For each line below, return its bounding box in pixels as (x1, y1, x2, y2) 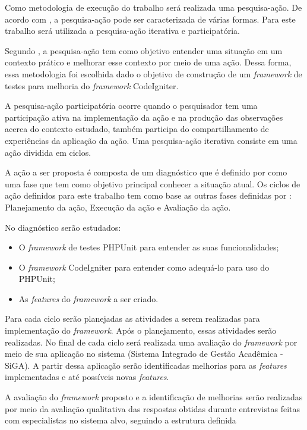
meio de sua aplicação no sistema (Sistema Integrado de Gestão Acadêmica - (5, 347, 283, 360)
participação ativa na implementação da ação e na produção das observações (5, 111, 283, 123)
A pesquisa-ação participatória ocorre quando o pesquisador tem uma (5, 99, 258, 112)
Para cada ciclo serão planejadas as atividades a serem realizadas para (5, 312, 260, 325)
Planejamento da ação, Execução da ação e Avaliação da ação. (5, 200, 231, 213)
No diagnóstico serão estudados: (5, 221, 121, 233)
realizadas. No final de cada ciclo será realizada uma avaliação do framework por (5, 335, 297, 348)
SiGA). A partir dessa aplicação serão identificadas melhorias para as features (5, 359, 287, 371)
